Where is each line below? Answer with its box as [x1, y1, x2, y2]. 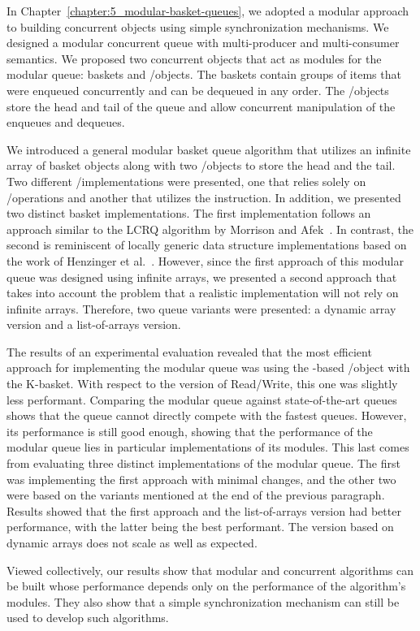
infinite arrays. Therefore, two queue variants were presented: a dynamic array [6, 300, 396, 317]
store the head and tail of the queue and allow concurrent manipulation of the [6, 97, 396, 115]
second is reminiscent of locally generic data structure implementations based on [6, 236, 407, 253]
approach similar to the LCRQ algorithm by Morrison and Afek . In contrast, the [6, 220, 414, 237]
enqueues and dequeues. [6, 114, 125, 131]
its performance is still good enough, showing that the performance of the [6, 422, 373, 439]
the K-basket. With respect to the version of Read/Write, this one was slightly [6, 375, 398, 392]
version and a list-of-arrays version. [6, 316, 181, 333]
